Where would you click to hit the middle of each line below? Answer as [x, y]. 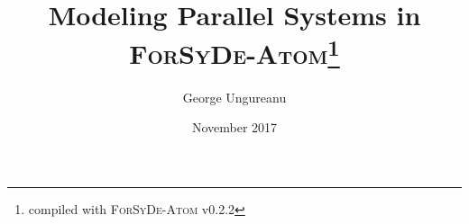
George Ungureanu [234, 97]
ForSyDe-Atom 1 [234, 52]
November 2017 [234, 127]
